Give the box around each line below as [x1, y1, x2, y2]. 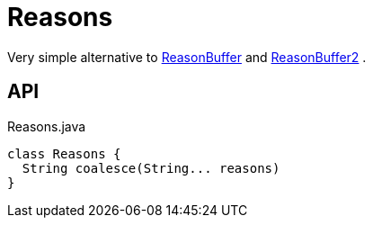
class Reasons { [7, 146, 121, 161]
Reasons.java [7, 118, 86, 134]
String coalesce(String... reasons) [22, 160, 280, 175]
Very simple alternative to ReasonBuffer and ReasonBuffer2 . [7, 49, 367, 65]
